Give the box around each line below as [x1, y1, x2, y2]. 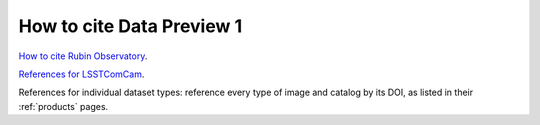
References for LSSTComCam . [18, 68, 145, 80]
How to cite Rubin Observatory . [18, 50, 148, 62]
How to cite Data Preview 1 [18, 15, 243, 37]
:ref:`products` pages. [18, 100, 109, 112]
